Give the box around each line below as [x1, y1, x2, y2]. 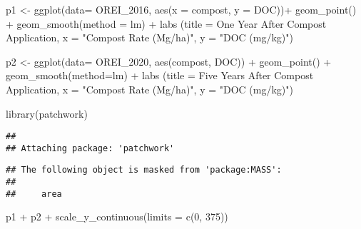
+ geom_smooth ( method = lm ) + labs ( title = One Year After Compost [6, 16, 327, 31]
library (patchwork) [6, 106, 88, 121]
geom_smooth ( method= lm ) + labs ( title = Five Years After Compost [6, 68, 314, 83]
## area [6, 188, 62, 199]
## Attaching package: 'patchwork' [6, 143, 175, 153]
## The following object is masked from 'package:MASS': [6, 165, 282, 175]
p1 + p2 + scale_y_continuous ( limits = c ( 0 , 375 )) [6, 209, 228, 224]
